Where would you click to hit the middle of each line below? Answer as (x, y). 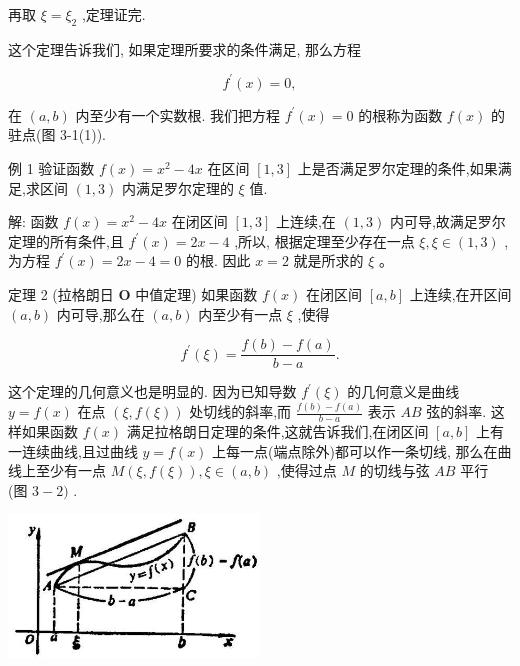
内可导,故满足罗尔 (447, 221)
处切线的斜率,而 (240, 411)
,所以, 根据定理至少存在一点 (324, 240)
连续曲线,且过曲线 (79, 450)
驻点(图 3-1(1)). (57, 134)
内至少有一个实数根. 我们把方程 (178, 114)
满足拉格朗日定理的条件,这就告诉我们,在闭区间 (277, 431)
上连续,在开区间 (460, 294)
